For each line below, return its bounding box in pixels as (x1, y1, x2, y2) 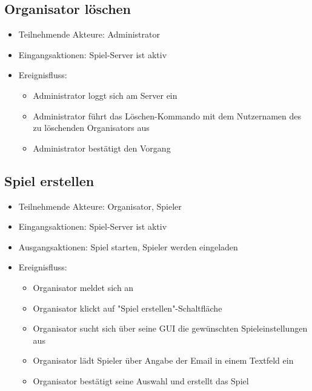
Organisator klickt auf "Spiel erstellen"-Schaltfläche (33, 301, 222, 314)
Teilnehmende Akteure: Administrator (18, 28, 160, 41)
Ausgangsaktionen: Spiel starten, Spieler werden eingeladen (18, 240, 238, 253)
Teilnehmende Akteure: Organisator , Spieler (18, 199, 182, 212)
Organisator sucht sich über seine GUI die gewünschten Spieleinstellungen (33, 322, 308, 335)
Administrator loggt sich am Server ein (33, 89, 178, 101)
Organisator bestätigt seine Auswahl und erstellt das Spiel (33, 374, 249, 387)
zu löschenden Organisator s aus (33, 121, 150, 134)
